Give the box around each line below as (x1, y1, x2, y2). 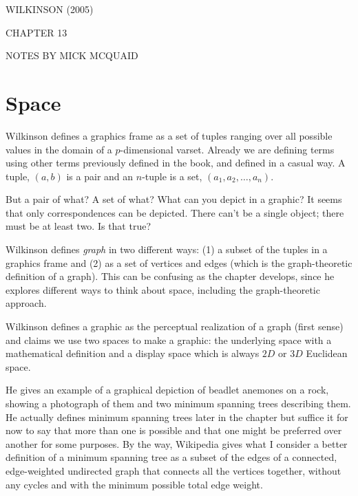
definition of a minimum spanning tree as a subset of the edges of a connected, (6, 450, 337, 464)
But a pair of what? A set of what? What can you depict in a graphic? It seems (6, 192, 342, 206)
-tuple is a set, (142, 169, 202, 183)
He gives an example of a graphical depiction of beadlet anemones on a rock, (6, 382, 329, 397)
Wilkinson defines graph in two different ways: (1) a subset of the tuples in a (6, 242, 328, 257)
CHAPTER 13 (6, 25, 67, 39)
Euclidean (306, 346, 348, 360)
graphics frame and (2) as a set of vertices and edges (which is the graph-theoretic (6, 255, 352, 270)
